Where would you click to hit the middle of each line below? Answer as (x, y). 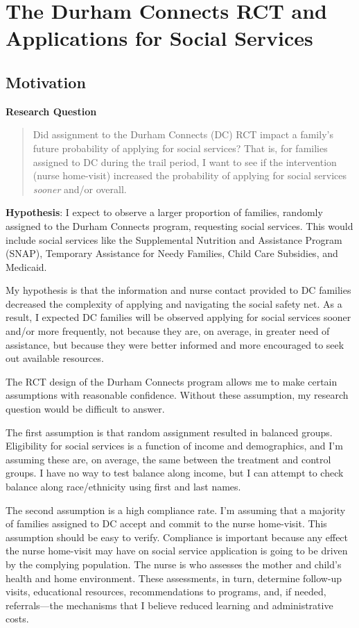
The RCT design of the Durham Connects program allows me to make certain (172, 381)
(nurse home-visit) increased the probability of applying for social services (190, 175)
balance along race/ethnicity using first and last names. (123, 487)
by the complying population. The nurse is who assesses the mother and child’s (174, 564)
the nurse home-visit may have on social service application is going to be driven (177, 551)
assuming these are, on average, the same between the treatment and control (168, 459)
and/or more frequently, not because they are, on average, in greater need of (168, 331)
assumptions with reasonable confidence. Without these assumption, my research (177, 395)
